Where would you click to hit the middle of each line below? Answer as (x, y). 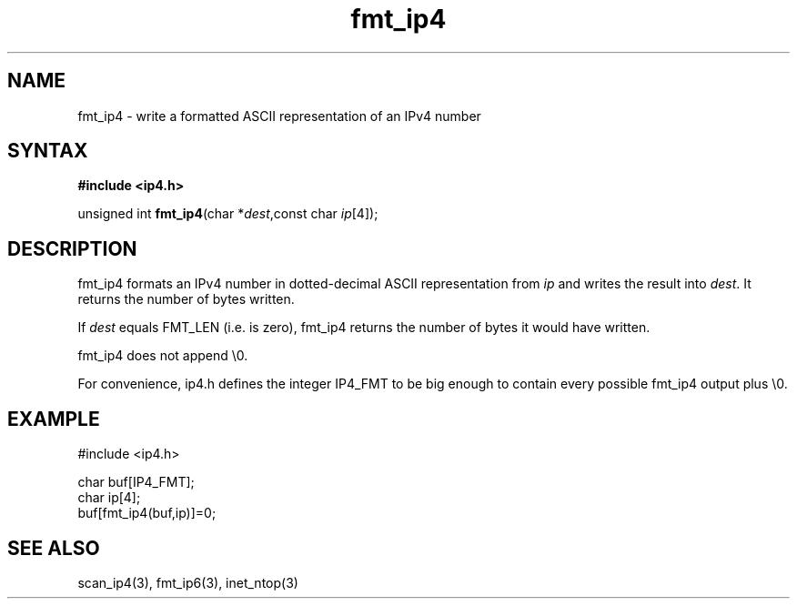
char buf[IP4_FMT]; (136, 482)
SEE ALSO (54, 548)
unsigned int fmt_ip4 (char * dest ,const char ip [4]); (228, 214)
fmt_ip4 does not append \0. (163, 356)
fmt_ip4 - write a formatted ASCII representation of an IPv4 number (279, 116)
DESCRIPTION (72, 248)
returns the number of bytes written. (186, 299)
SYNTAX (48, 151)
